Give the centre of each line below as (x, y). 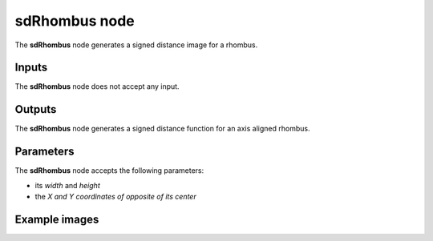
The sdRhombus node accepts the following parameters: (109, 171)
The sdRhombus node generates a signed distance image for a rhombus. (136, 45)
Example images (57, 219)
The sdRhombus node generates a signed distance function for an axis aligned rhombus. (162, 129)
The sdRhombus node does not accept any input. (97, 86)
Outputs (36, 109)
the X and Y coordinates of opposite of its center (115, 197)
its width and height (67, 185)
